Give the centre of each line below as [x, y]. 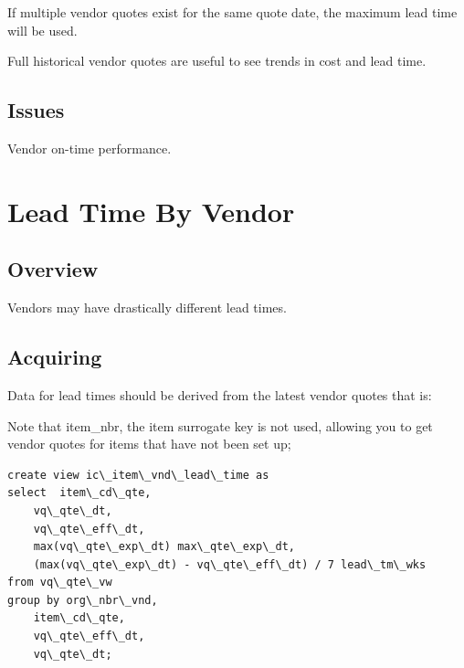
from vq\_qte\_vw [60, 583]
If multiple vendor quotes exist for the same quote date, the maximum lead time [232, 12]
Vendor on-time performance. [90, 148]
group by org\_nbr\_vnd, [83, 600]
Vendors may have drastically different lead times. [147, 307]
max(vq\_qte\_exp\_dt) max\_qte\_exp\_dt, [164, 547]
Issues [36, 110]
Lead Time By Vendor [151, 211]
